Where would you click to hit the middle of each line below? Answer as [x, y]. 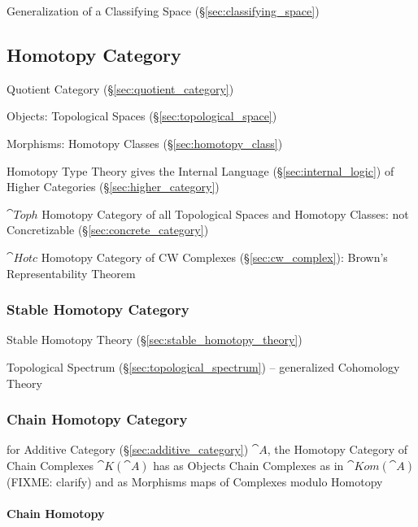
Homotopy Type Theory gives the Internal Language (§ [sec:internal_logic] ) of [200, 170]
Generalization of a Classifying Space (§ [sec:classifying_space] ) [163, 11]
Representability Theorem [71, 273]
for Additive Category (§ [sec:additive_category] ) [128, 449]
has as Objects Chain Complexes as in [248, 465]
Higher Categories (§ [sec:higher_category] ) [113, 187]
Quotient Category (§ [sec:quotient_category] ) [120, 88]
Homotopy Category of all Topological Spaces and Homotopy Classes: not [225, 213]
